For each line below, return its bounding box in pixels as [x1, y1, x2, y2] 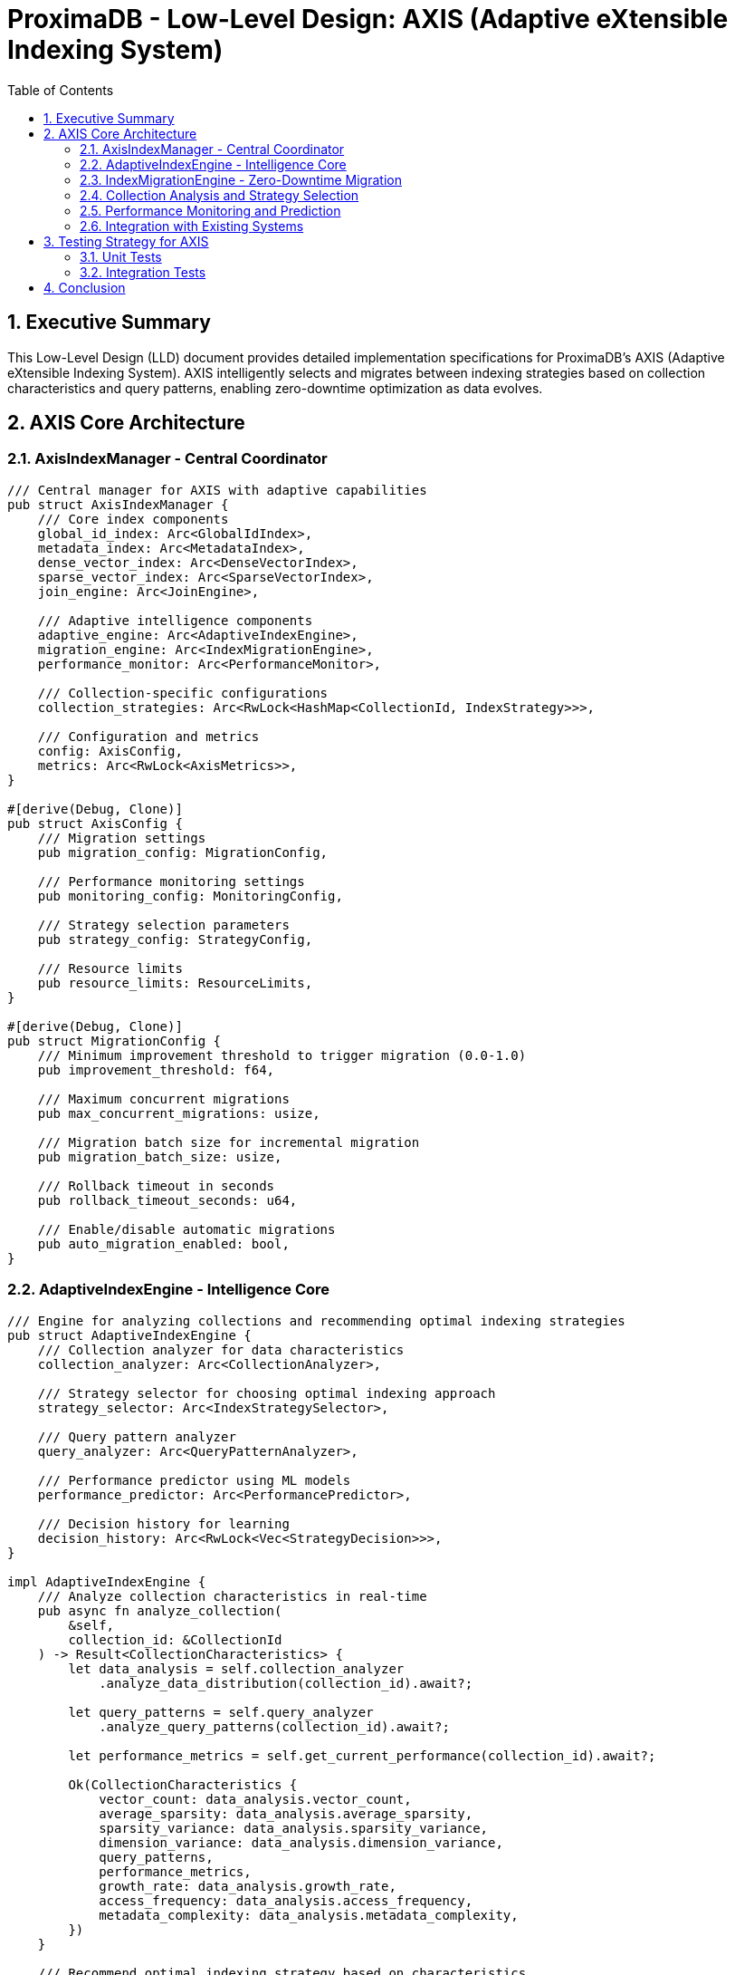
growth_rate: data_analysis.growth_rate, [99, 1878, 396, 1893]
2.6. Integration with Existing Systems [80, 217, 304, 234]
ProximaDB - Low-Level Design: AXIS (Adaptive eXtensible [7, 4, 729, 34]
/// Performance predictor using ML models [37, 1472, 351, 1488]
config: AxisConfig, [37, 743, 183, 758]
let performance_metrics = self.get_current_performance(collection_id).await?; [68, 1748, 656, 1763]
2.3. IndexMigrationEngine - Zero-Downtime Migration [80, 171, 402, 188]
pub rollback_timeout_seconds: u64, [37, 1192, 298, 1208]
